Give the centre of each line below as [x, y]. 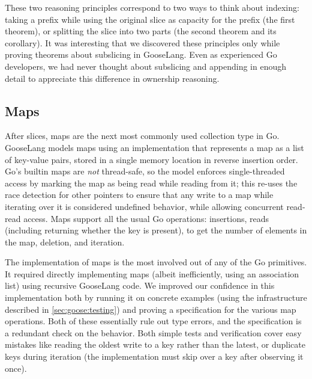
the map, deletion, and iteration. [65, 242]
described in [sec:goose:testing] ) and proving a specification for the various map [151, 309]
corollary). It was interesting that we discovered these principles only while [142, 42]
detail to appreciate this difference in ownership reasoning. [112, 78]
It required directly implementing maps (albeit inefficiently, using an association [152, 273]
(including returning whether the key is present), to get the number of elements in [156, 230]
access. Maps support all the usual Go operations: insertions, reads [146, 218]
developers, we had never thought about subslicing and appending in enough [145, 66]
